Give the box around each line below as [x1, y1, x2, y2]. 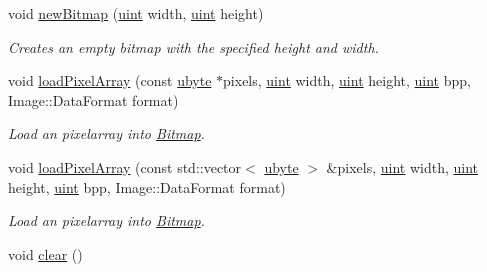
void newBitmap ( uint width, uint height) [8, 3, 264, 23]
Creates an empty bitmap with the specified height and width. [8, 36, 379, 57]
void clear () [8, 243, 83, 264]
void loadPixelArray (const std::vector [8, 156, 242, 177]
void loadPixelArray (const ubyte [8, 70, 212, 91]
